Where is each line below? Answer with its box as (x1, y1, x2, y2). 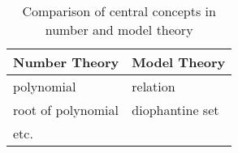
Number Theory (13, 53, 119, 71)
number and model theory (45, 20, 193, 39)
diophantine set (132, 100, 219, 119)
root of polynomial (13, 100, 119, 119)
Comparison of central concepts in (22, 2, 216, 20)
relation (132, 77, 175, 96)
